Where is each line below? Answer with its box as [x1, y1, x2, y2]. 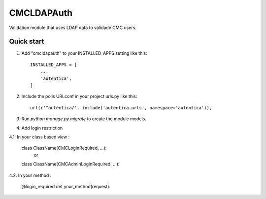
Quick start [9, 37, 44, 46]
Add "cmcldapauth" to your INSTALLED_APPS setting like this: [21, 50, 147, 56]
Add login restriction [21, 125, 63, 131]
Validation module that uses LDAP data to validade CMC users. [9, 25, 136, 31]
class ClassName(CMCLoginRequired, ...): [21, 145, 107, 151]
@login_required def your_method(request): [21, 183, 111, 189]
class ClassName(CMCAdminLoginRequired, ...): [21, 161, 120, 167]
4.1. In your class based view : [9, 133, 70, 140]
